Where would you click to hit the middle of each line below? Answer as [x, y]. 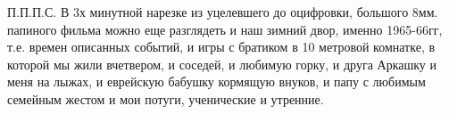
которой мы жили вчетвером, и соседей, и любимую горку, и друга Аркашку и [222, 64]
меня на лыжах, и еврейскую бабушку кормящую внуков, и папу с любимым [216, 81]
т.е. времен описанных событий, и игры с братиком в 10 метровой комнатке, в [221, 47]
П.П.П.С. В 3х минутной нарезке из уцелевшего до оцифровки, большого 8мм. [223, 12]
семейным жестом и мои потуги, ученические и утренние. [166, 98]
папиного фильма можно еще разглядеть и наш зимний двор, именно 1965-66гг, [225, 29]
